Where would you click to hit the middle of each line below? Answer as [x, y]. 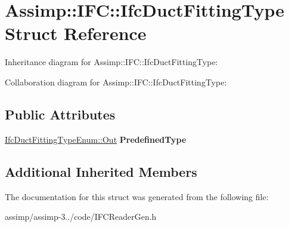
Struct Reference [76, 33]
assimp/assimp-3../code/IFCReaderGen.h [81, 217]
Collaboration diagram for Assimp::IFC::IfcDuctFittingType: [116, 82]
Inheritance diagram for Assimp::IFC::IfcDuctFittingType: [111, 62]
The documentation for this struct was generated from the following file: [137, 196]
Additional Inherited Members [101, 171]
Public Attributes [60, 114]
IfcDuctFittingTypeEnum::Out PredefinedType [96, 139]
